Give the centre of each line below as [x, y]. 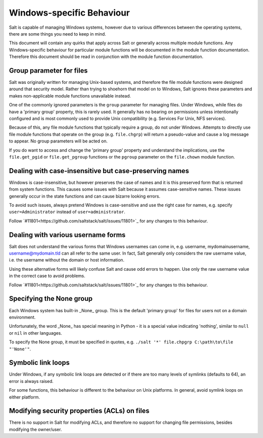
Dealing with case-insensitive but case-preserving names [99, 171]
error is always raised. [31, 381]
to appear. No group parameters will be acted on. [58, 141]
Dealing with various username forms [67, 235]
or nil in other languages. [36, 333]
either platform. [24, 397]
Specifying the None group [51, 299]
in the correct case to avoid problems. [47, 276]
